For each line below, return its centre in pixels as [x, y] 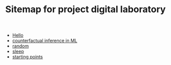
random [20, 46]
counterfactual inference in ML [45, 41]
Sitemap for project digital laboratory [85, 9]
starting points [27, 57]
